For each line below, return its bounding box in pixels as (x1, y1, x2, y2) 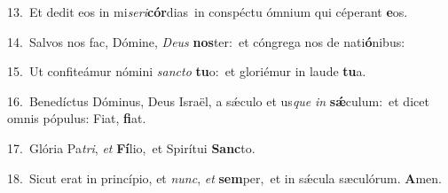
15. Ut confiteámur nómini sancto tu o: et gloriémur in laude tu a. (7, 62, 366, 81)
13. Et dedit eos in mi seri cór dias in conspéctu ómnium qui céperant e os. (7, 3, 408, 20)
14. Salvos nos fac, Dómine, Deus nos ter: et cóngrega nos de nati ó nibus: (7, 32, 405, 50)
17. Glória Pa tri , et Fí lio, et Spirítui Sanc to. (7, 138, 255, 157)
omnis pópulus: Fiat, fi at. (7, 109, 146, 127)
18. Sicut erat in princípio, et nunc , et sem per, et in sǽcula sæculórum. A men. (7, 168, 442, 187)
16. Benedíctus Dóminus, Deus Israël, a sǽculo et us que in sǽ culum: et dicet (7, 91, 429, 110)
